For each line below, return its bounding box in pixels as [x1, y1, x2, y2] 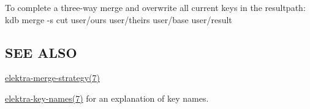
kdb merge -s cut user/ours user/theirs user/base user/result [5, 13, 232, 26]
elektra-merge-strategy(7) [5, 71, 100, 84]
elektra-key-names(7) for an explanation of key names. [5, 91, 209, 104]
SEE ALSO [5, 43, 77, 62]
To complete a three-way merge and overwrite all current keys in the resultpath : [5, 1, 306, 13]
